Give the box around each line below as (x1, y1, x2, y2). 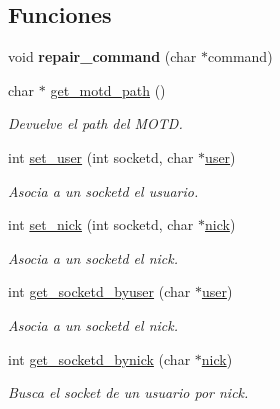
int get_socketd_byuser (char (8, 281, 191, 302)
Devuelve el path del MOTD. (8, 113, 183, 134)
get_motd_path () (50, 79, 166, 100)
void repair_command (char (8, 46, 197, 67)
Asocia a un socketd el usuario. (8, 180, 199, 201)
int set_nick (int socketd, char (8, 214, 194, 235)
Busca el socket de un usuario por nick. (8, 382, 249, 403)
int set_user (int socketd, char (8, 146, 194, 167)
